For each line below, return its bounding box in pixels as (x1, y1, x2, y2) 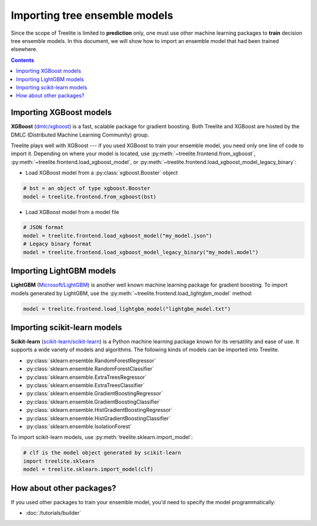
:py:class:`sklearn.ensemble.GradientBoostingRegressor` (25, 390, 163, 397)
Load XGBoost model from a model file (25, 208, 120, 215)
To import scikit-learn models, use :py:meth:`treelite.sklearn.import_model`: (11, 434, 193, 441)
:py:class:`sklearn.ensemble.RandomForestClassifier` (25, 365, 154, 372)
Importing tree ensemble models (11, 9, 173, 22)
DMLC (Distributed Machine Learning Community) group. (11, 131, 150, 138)
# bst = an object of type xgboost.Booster (23, 185, 151, 192)
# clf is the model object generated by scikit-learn (23, 450, 181, 456)
